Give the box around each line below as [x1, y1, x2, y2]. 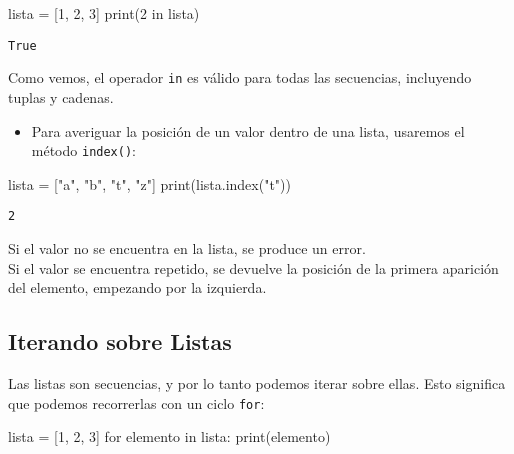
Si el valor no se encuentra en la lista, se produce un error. [8, 238, 366, 258]
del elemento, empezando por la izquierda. [8, 277, 267, 298]
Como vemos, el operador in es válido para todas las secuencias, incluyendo [8, 67, 472, 88]
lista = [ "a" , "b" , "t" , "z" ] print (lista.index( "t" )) [8, 173, 291, 194]
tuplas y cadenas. [8, 86, 114, 107]
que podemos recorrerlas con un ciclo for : [8, 392, 265, 413]
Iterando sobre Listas [8, 326, 232, 357]
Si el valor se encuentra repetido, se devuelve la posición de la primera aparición [8, 257, 499, 278]
